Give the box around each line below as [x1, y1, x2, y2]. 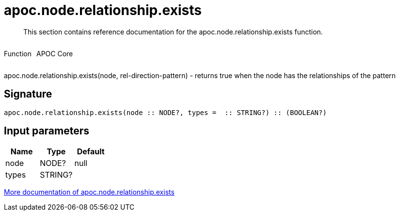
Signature [4, 88, 52, 100]
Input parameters [4, 125, 90, 137]
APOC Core [36, 49, 73, 58]
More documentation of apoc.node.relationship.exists [4, 188, 175, 197]
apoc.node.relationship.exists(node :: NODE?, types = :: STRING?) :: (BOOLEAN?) [4, 108, 327, 116]
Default [77, 147, 105, 157]
